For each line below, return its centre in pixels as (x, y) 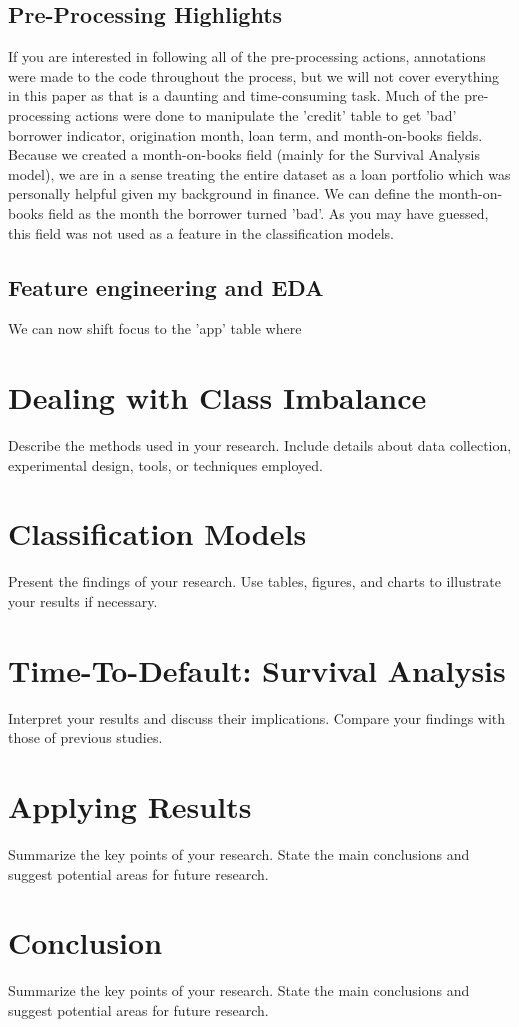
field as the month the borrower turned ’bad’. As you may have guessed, (268, 212)
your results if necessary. (83, 600)
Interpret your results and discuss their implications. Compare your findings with (257, 717)
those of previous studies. (85, 737)
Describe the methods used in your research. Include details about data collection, (260, 445)
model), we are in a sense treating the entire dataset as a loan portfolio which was (259, 173)
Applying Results (130, 806)
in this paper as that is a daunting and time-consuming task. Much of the (234, 95)
